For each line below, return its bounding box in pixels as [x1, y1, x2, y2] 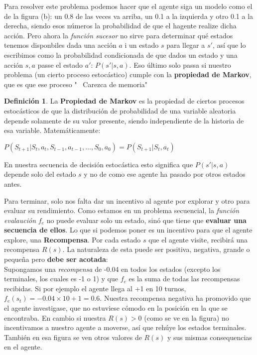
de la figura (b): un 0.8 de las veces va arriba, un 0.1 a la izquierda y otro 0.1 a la [4, 10, 254, 21]
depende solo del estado [4, 169, 76, 179]
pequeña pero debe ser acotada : [4, 254, 108, 264]
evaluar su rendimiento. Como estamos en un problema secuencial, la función [4, 205, 240, 216]
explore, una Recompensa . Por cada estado [4, 234, 141, 244]
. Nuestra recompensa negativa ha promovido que [100, 293, 251, 303]
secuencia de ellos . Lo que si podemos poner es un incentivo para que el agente [4, 225, 253, 235]
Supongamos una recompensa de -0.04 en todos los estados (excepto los [4, 263, 221, 274]
